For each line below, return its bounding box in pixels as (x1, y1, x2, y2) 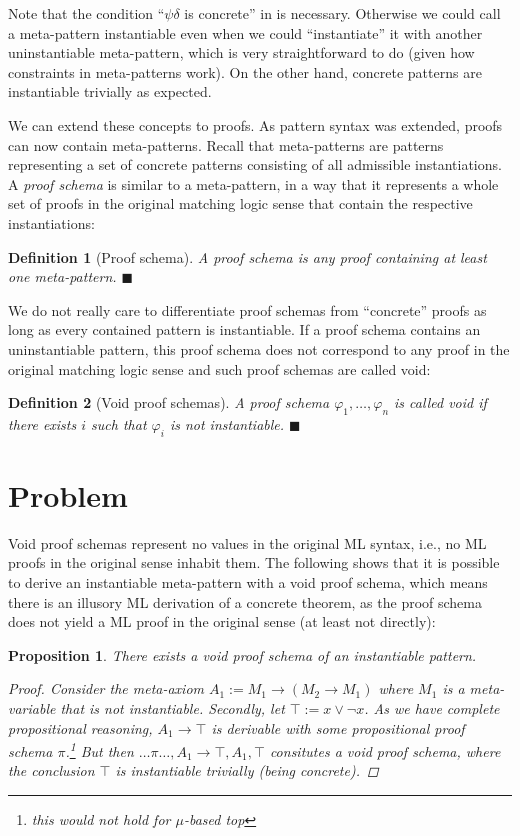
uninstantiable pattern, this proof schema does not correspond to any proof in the (8, 338, 510, 359)
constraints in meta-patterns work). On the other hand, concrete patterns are (8, 61, 482, 82)
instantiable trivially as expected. (8, 81, 212, 102)
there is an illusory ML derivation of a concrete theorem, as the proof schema (8, 591, 483, 612)
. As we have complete (364, 697, 500, 718)
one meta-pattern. (8, 266, 117, 287)
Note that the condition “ (8, 3, 165, 23)
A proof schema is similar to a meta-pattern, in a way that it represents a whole (8, 173, 499, 194)
